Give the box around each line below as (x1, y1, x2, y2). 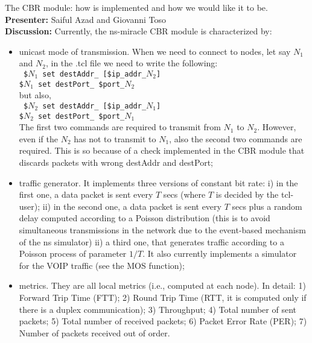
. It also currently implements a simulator (142, 247, 297, 260)
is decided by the (215, 188, 279, 201)
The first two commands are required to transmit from (19, 121, 221, 133)
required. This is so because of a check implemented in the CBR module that (19, 144, 305, 157)
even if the (19, 132, 58, 145)
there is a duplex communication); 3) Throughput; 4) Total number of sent (19, 303, 296, 315)
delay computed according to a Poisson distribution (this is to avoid (19, 212, 270, 224)
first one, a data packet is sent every (19, 188, 153, 201)
